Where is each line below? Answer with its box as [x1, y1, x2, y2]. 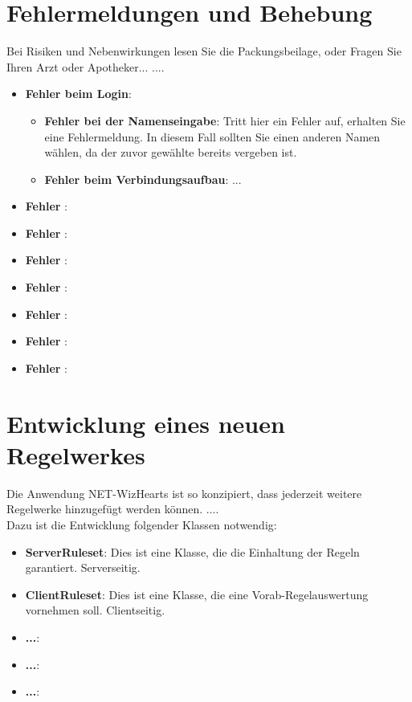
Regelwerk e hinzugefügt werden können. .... [6, 500, 219, 517]
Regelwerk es [6, 438, 145, 471]
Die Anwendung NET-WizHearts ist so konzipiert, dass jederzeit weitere [6, 484, 362, 501]
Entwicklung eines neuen [6, 406, 285, 439]
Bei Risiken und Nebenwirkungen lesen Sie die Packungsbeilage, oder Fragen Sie [6, 43, 402, 59]
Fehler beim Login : [25, 85, 132, 102]
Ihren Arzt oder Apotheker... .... [6, 58, 165, 75]
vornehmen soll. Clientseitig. [25, 602, 165, 618]
